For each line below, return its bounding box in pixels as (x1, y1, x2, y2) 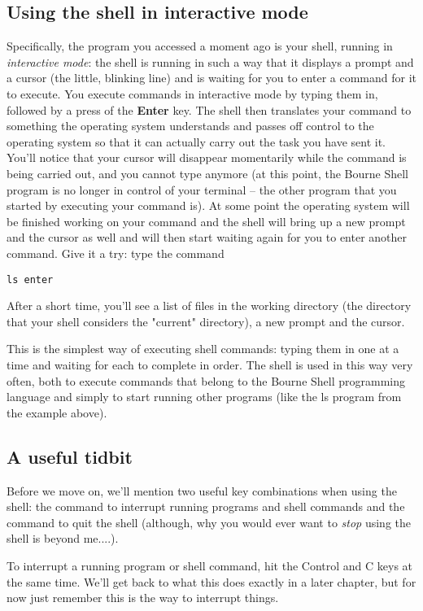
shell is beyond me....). (7, 530, 119, 547)
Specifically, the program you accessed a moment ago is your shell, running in (7, 37, 393, 55)
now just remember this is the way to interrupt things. (7, 589, 279, 606)
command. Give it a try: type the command (7, 244, 225, 261)
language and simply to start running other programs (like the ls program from (7, 388, 402, 405)
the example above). (7, 404, 107, 421)
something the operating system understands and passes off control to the (7, 117, 374, 134)
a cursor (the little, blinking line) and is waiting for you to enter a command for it (7, 69, 416, 86)
